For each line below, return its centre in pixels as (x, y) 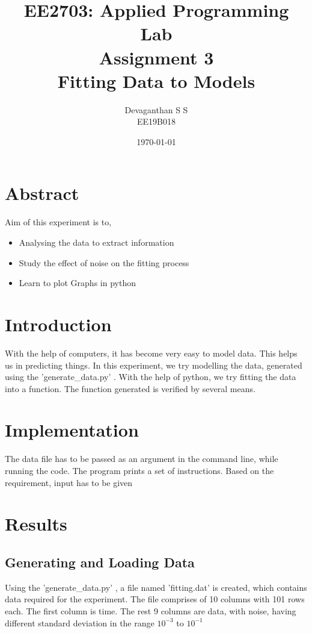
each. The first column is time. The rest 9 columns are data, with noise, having (151, 610)
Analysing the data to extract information (96, 242)
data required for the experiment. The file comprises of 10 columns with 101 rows (155, 599)
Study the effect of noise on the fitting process (104, 262)
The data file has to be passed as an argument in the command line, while (142, 459)
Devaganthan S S (156, 109)
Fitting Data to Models (156, 80)
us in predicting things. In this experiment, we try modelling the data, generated (154, 365)
